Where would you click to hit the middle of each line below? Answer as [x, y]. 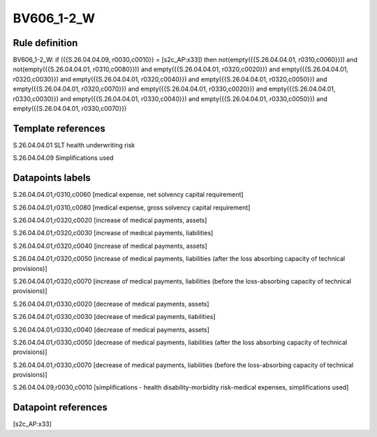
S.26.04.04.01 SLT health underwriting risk [74, 145]
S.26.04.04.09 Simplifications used [63, 158]
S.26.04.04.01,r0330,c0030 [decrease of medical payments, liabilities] [114, 317]
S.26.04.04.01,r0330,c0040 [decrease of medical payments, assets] [111, 329]
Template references [59, 128]
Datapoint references [60, 407]
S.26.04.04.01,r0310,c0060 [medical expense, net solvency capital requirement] [128, 195]
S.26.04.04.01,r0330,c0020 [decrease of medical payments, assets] [111, 304]
